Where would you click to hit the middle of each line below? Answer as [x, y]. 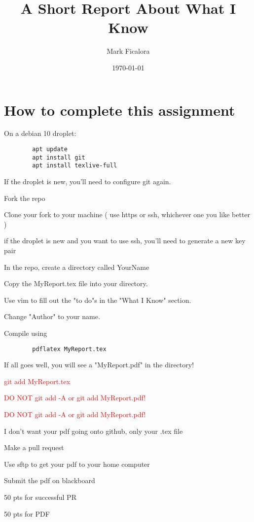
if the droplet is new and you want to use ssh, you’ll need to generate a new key [125, 241]
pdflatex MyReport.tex [69, 349]
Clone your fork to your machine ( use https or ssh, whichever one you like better [127, 214]
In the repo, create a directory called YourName [77, 267]
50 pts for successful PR [40, 497]
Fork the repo [25, 198]
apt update [50, 149]
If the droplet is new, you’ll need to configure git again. [88, 181]
